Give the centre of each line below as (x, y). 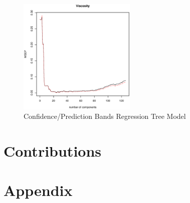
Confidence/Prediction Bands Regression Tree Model (105, 116)
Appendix (38, 190)
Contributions (53, 151)
